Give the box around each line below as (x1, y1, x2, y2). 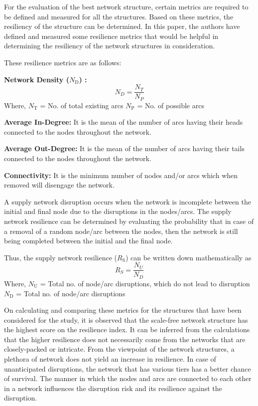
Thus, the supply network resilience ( (4, 252, 118, 262)
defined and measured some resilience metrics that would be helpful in (4, 30, 219, 41)
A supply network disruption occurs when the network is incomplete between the (4, 196, 251, 206)
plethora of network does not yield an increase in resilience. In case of (4, 354, 216, 364)
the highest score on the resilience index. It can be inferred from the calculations (4, 324, 250, 335)
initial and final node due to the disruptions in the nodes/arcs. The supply (4, 206, 232, 216)
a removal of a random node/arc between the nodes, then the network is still (4, 225, 238, 236)
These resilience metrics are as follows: (4, 57, 122, 67)
